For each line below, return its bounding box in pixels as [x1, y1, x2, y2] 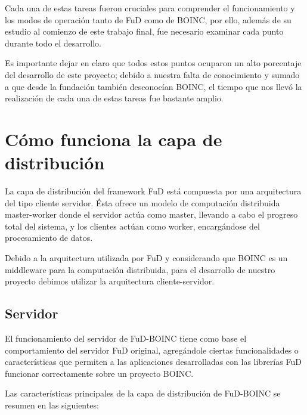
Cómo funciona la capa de [5, 126, 222, 151]
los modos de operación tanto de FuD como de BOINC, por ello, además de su [5, 13, 292, 26]
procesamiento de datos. [5, 231, 93, 244]
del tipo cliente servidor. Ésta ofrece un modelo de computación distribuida [5, 196, 280, 209]
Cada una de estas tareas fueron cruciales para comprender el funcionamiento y [5, 2, 295, 14]
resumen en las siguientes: [5, 398, 99, 411]
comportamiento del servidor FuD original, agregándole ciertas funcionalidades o [5, 343, 299, 356]
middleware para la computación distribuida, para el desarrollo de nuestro [5, 263, 275, 275]
